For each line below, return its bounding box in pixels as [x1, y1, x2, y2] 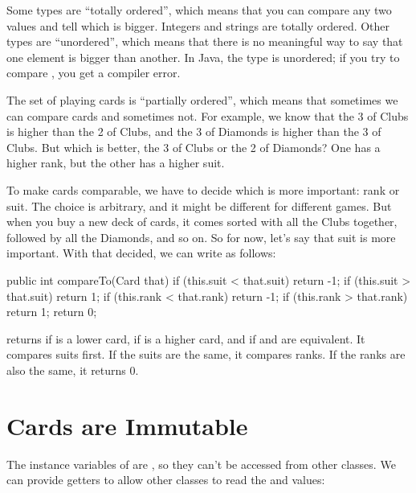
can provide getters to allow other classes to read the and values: [6, 471, 325, 488]
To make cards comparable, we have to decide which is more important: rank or [6, 181, 400, 198]
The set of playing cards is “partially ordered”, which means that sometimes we [6, 91, 398, 108]
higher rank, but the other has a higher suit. [6, 154, 225, 171]
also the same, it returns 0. [6, 361, 139, 378]
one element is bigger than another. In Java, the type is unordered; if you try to [6, 48, 400, 65]
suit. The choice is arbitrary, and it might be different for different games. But [6, 197, 392, 214]
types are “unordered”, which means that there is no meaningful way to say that [6, 33, 403, 50]
